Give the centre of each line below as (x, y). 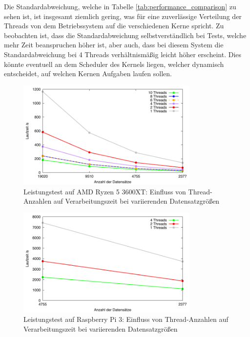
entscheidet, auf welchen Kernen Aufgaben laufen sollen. (88, 74)
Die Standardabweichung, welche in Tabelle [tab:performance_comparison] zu (120, 6)
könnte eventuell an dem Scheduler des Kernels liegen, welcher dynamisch (114, 64)
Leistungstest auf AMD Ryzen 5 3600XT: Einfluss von (105, 191)
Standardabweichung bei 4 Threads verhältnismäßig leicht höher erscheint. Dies (123, 54)
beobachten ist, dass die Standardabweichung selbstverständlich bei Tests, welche (125, 35)
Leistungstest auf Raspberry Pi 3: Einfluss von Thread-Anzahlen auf (126, 319)
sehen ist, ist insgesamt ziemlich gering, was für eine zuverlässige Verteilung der (123, 16)
